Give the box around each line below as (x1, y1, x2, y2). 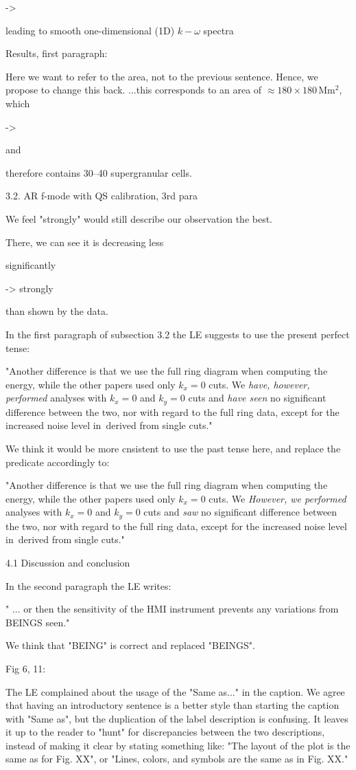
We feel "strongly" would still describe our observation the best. (5, 211, 273, 225)
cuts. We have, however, (209, 377, 310, 391)
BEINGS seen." (5, 615, 70, 629)
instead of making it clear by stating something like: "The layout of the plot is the (5, 738, 351, 752)
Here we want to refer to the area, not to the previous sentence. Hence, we (5, 69, 318, 83)
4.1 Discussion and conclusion (5, 555, 130, 569)
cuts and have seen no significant (188, 390, 327, 405)
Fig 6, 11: (5, 661, 46, 675)
